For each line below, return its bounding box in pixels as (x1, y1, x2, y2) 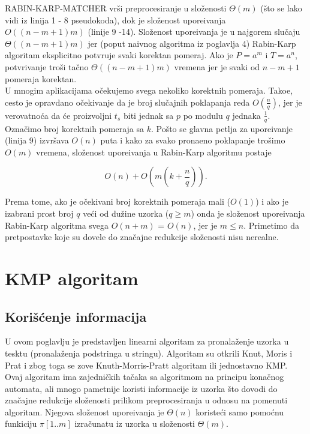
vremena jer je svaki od (174, 60, 260, 73)
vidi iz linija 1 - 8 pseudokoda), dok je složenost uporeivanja (5, 13, 226, 26)
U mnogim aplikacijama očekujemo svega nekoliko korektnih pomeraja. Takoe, (5, 84, 293, 97)
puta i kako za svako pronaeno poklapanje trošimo (100, 134, 285, 146)
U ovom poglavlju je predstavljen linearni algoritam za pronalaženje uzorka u (5, 335, 289, 348)
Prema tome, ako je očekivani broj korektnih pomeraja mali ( (5, 195, 231, 208)
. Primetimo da (243, 219, 299, 231)
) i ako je (255, 195, 289, 208)
